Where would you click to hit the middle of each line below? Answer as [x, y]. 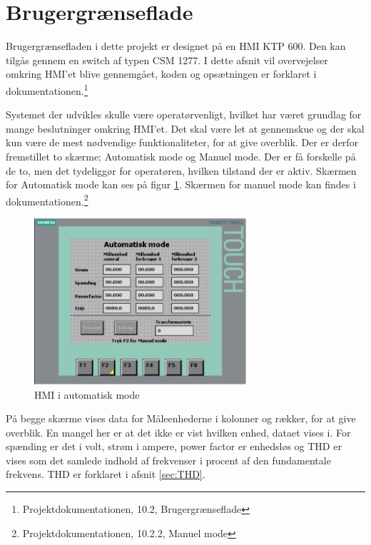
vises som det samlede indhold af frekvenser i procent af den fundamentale [168, 460]
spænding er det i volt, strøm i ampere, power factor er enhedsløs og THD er [174, 446]
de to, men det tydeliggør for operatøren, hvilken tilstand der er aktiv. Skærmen [181, 170]
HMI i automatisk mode [87, 394]
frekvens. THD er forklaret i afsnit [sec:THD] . [106, 474]
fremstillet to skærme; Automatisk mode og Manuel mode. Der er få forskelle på [181, 156]
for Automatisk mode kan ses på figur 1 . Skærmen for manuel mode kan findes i [181, 184]
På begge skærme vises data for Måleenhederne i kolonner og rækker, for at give [181, 418]
